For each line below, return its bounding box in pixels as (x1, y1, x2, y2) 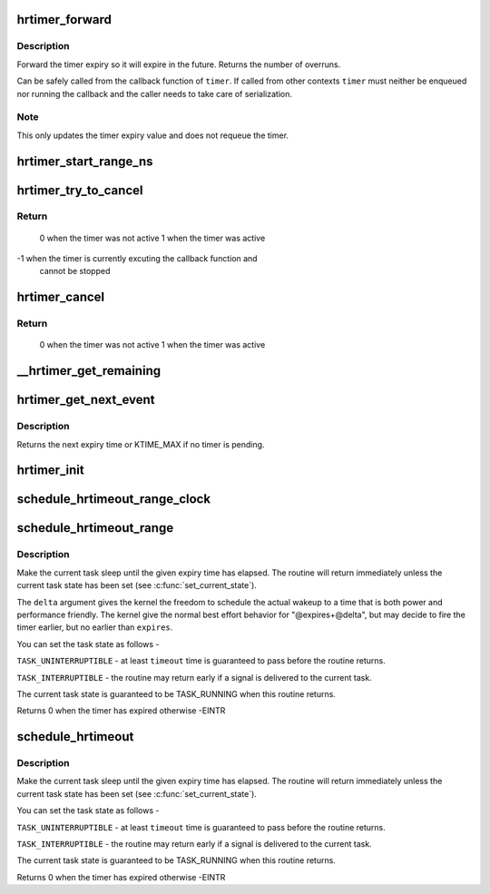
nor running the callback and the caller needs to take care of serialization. (16, 88, 292, 99)
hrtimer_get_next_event (16, 392, 155, 408)
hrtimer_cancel (16, 290, 105, 305)
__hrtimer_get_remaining (16, 363, 162, 378)
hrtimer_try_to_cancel (16, 182, 143, 198)
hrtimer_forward (16, 12, 113, 27)
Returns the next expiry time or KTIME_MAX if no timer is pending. (16, 438, 265, 449)
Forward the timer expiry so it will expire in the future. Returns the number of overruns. (16, 59, 341, 70)
